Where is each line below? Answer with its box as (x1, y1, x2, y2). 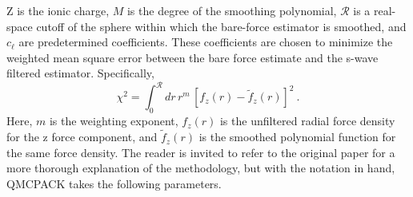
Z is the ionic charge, (6, 2, 110, 18)
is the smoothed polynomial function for (198, 128, 396, 145)
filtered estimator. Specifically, (6, 65, 154, 81)
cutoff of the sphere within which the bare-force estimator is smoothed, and (36, 18, 407, 34)
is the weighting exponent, (49, 112, 178, 129)
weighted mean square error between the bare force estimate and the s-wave (6, 49, 379, 65)
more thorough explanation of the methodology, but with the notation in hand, (6, 160, 395, 176)
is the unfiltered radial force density (219, 112, 395, 129)
